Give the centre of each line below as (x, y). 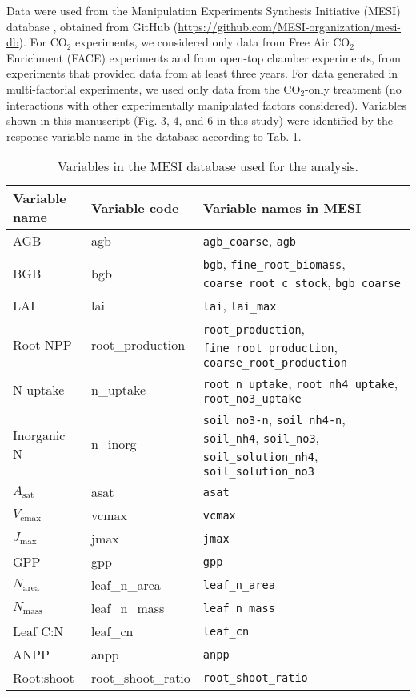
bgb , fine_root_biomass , (274, 264)
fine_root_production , (270, 347)
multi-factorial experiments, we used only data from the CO (154, 88)
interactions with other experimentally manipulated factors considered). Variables (206, 104)
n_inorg (114, 444)
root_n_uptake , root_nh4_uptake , (300, 383)
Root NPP (42, 344)
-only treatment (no (353, 88)
